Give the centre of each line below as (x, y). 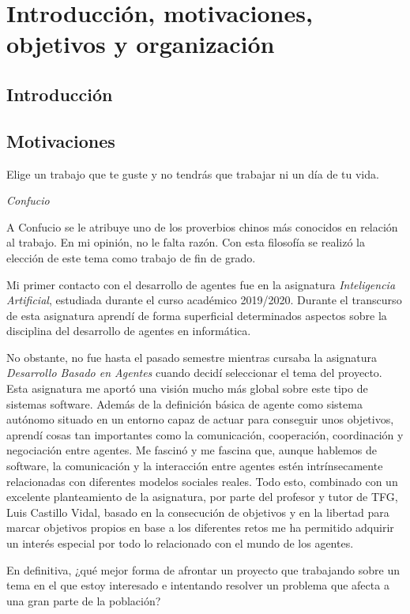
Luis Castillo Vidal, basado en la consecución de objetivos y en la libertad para (198, 512)
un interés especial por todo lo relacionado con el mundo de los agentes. (180, 543)
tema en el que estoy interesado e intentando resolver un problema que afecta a (198, 585)
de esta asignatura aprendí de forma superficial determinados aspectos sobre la (197, 315)
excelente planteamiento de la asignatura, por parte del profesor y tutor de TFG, (202, 497)
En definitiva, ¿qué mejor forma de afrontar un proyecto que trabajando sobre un (203, 569)
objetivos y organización (141, 44)
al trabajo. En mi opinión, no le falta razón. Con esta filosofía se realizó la (186, 242)
